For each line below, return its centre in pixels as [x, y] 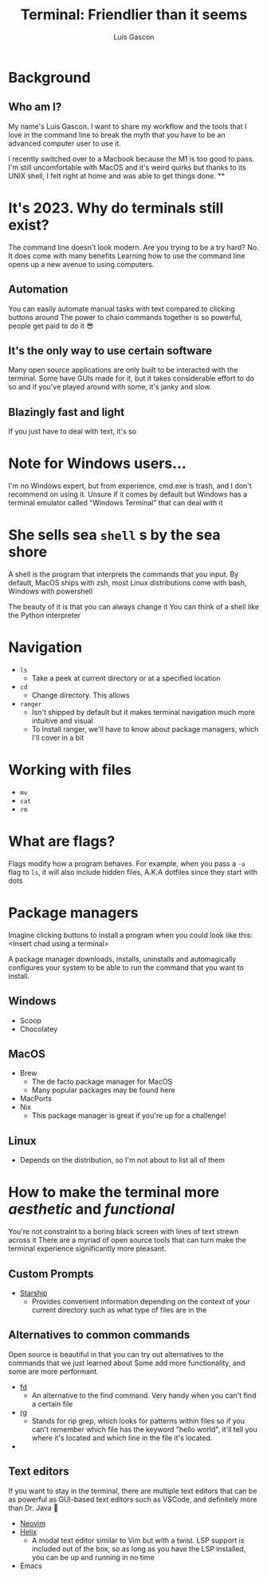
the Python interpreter [45, 615]
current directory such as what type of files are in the [119, 1310]
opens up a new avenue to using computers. [81, 264]
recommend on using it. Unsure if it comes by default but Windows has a [128, 494]
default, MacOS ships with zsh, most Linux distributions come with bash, [128, 583]
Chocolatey [39, 1028]
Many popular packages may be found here [103, 1090]
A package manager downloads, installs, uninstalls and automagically [122, 959]
